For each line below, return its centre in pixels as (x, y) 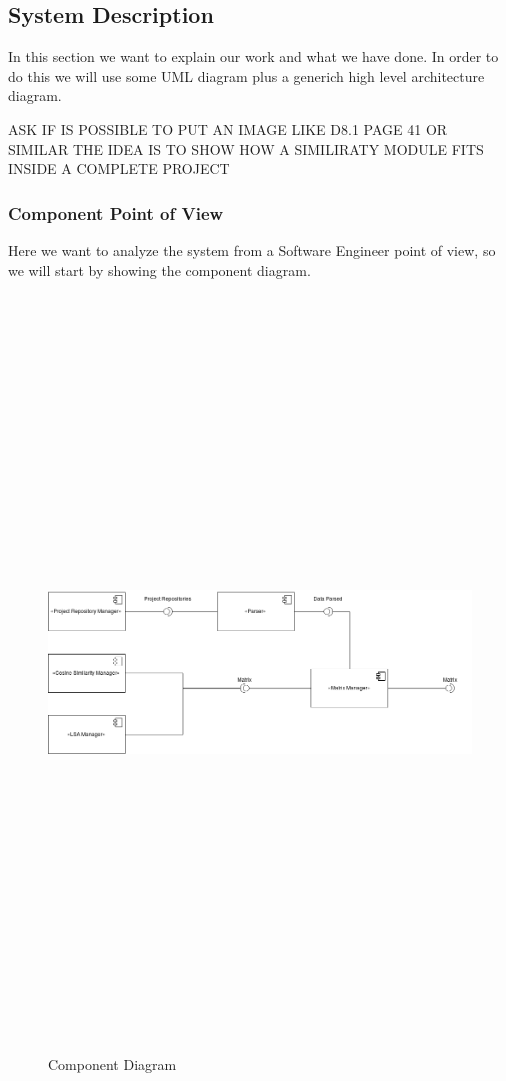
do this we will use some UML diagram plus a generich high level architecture (246, 75)
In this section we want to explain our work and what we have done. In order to (253, 56)
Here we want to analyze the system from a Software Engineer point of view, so (252, 249)
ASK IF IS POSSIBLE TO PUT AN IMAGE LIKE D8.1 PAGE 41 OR (228, 128)
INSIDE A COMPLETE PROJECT (119, 168)
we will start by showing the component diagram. (159, 269)
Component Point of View (116, 212)
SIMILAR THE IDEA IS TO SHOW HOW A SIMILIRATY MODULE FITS (246, 148)
